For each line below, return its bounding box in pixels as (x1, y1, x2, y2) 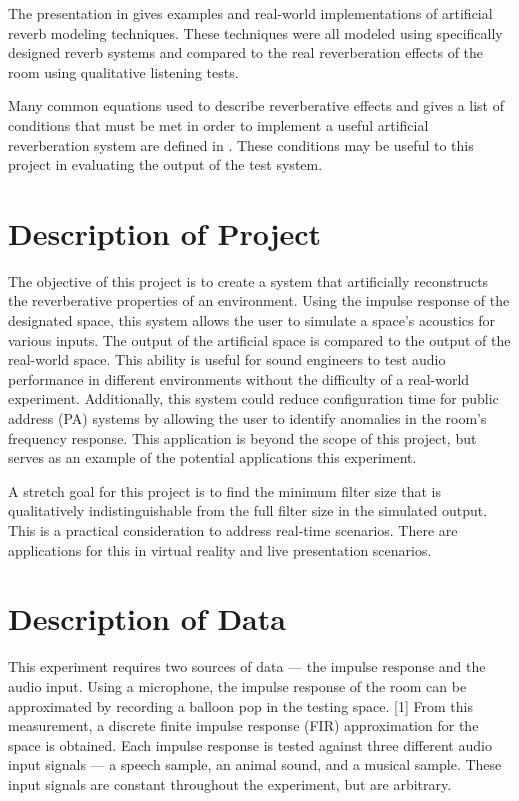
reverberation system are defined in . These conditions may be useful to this (8, 134, 474, 155)
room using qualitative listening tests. (8, 61, 239, 82)
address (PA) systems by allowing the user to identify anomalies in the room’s (8, 408, 487, 429)
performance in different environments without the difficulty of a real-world (8, 368, 470, 389)
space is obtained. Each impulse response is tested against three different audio (8, 734, 492, 755)
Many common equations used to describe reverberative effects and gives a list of (8, 95, 505, 116)
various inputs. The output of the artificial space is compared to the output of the (8, 329, 511, 350)
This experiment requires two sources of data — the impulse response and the (8, 656, 486, 677)
